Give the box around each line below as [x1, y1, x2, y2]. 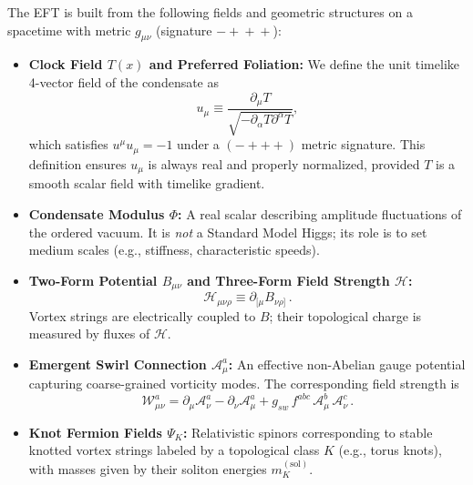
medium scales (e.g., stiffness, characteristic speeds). [28, 240, 320, 259]
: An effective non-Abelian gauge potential [228, 354, 466, 373]
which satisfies [28, 135, 108, 154]
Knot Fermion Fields [28, 422, 162, 441]
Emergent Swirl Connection [28, 354, 207, 373]
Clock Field [28, 55, 103, 74]
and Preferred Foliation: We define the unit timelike [149, 55, 459, 74]
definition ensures [28, 154, 127, 173]
